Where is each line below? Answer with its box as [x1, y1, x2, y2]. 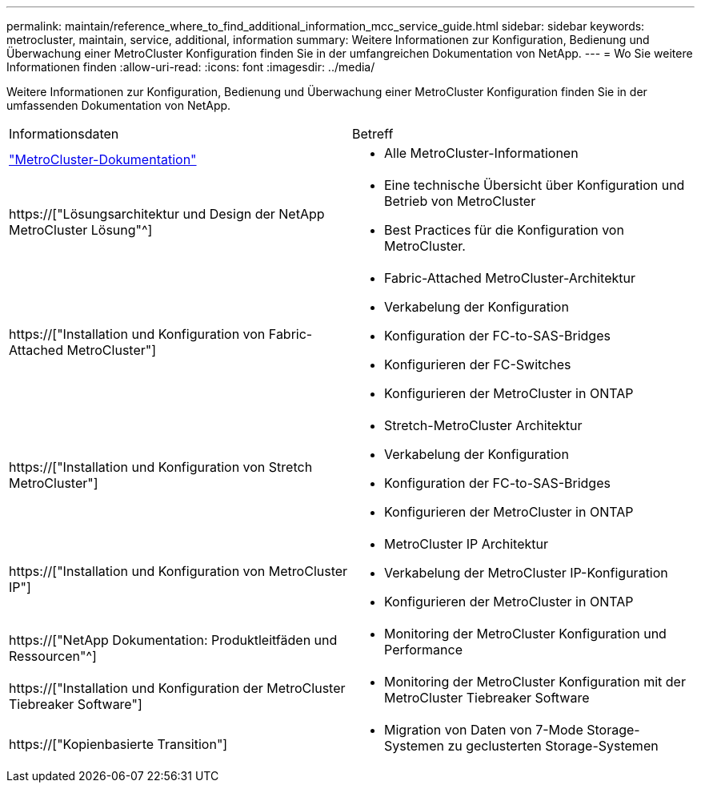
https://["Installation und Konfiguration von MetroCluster [9, 563, 348, 579]
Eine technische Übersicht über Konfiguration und [384, 177, 685, 193]
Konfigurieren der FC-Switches [384, 356, 571, 372]
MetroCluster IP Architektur [384, 536, 548, 552]
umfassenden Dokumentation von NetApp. [6, 99, 231, 112]
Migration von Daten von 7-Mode [384, 722, 583, 738]
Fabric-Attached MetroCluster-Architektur [384, 270, 635, 286]
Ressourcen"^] [9, 648, 97, 664]
